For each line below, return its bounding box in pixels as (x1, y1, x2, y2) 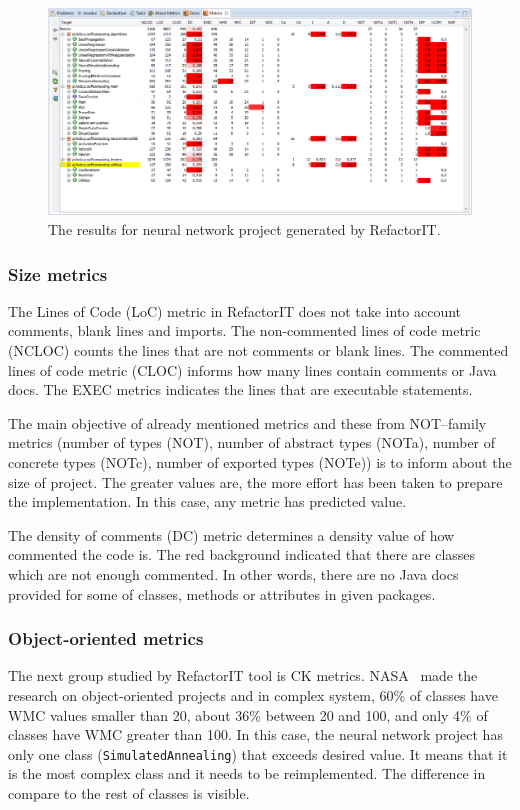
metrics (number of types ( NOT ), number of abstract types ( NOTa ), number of (8, 432, 496, 453)
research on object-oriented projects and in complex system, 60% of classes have (8, 684, 498, 705)
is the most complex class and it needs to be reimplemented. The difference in (8, 763, 486, 784)
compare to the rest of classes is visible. (8, 783, 250, 803)
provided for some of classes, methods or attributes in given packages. (8, 583, 436, 604)
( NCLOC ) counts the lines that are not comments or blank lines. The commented (8, 340, 509, 361)
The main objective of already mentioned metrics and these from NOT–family (8, 412, 487, 433)
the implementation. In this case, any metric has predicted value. (8, 491, 407, 512)
